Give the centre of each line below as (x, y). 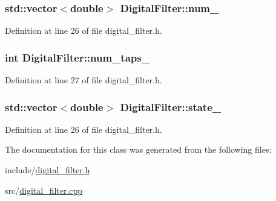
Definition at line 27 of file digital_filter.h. (84, 80)
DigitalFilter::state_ (170, 107)
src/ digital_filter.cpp (44, 190)
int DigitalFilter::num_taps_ (77, 57)
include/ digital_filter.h (48, 170)
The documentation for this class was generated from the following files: (138, 149)
